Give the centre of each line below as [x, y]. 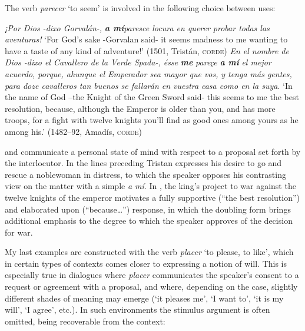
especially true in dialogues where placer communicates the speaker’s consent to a [152, 275]
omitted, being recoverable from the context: [85, 321]
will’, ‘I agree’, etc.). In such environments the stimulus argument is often [137, 310]
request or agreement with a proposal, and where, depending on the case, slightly [151, 287]
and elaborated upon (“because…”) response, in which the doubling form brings [148, 209]
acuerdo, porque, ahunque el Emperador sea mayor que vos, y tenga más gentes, [148, 73]
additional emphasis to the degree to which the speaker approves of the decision [149, 221]
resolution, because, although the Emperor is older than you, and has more [140, 108]
